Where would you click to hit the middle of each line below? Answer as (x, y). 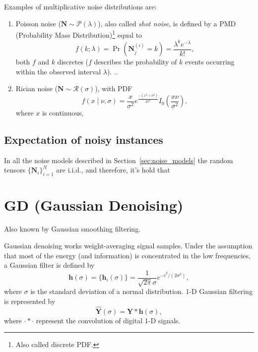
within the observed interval (58, 71)
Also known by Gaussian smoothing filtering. (72, 229)
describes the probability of (135, 62)
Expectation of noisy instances (84, 140)
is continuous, (63, 113)
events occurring (210, 62)
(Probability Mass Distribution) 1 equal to (79, 34)
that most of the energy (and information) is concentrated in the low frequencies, (127, 255)
